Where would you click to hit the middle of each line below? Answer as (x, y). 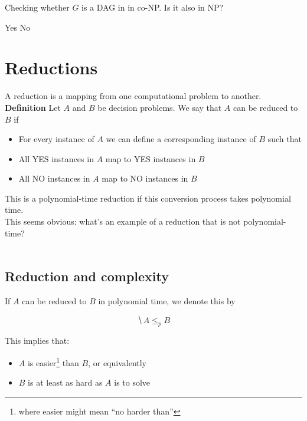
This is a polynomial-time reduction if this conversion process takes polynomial (148, 198)
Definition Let (33, 107)
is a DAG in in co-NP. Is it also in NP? (153, 7)
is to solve (132, 382)
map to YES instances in (151, 158)
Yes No (18, 27)
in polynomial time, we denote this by (167, 301)
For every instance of (56, 139)
